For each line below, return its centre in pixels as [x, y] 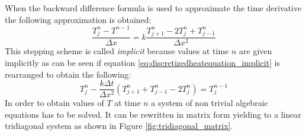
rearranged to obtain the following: [68, 74]
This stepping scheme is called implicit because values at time [117, 51]
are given [256, 51]
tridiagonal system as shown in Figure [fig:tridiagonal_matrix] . [119, 126]
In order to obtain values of [54, 103]
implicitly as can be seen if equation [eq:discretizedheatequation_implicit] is [143, 63]
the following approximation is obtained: [78, 19]
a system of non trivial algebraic [210, 103]
